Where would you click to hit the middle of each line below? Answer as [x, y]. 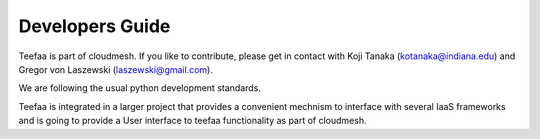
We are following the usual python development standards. [140, 88]
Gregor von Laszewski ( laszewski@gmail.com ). [116, 69]
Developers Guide [94, 26]
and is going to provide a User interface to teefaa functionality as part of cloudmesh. [192, 121]
